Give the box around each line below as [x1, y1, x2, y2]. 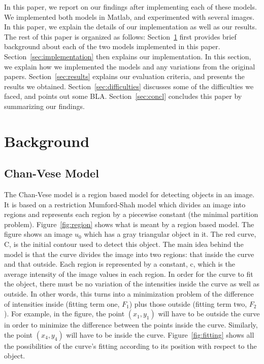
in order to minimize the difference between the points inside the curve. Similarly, [4, 319, 258, 330]
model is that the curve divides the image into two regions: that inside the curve [4, 248, 254, 259]
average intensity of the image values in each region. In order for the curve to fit [4, 268, 253, 279]
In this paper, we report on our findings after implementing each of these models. [4, 2, 257, 12]
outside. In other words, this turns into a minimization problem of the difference [4, 288, 254, 299]
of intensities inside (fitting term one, [4, 298, 120, 309]
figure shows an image [4, 229, 73, 239]
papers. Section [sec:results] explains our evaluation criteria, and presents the [4, 71, 245, 82]
